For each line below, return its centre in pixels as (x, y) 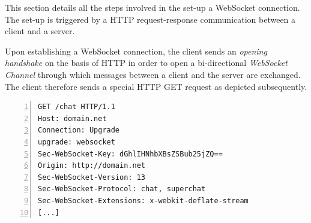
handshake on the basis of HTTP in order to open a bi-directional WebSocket (146, 63)
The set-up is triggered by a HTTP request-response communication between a (150, 19)
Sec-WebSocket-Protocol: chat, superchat (122, 189)
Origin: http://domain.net (92, 166)
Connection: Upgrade (79, 130)
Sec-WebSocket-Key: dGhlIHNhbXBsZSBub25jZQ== (130, 154)
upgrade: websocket (77, 142)
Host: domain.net (72, 118)
